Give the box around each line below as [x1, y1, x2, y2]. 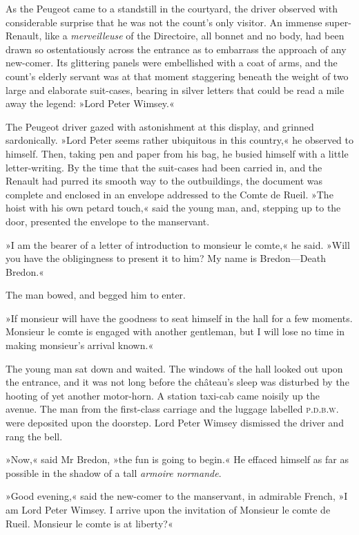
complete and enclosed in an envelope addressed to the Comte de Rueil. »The [6, 187, 333, 201]
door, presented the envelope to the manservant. [6, 214, 210, 228]
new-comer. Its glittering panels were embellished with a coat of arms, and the [6, 55, 338, 70]
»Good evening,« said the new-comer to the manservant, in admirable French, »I [6, 489, 348, 503]
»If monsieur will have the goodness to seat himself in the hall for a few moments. [6, 310, 353, 325]
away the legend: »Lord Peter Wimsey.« [6, 96, 175, 111]
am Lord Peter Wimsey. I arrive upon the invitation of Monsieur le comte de [6, 503, 331, 516]
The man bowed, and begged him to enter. [6, 288, 186, 302]
